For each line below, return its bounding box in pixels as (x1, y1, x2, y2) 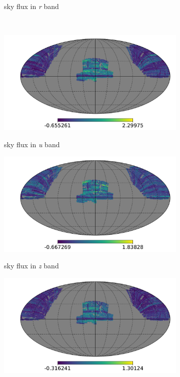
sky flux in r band (4, 1, 59, 11)
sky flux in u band (4, 139, 60, 149)
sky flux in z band (4, 260, 59, 271)
